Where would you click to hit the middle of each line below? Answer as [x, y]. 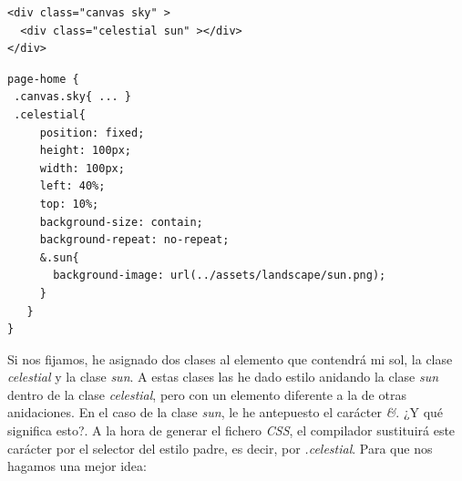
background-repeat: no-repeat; [134, 240]
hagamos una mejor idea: [77, 466]
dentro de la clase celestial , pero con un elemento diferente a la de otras [207, 394]
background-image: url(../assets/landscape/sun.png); [220, 276]
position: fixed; [92, 133]
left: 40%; [72, 186]
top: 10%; [69, 204]
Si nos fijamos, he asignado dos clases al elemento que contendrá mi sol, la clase [230, 358]
